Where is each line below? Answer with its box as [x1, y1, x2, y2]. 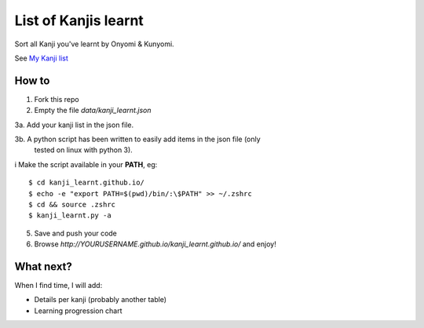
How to [14, 74, 50, 87]
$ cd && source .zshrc [28, 200, 116, 209]
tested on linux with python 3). [34, 145, 133, 155]
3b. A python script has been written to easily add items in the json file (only [14, 134, 261, 144]
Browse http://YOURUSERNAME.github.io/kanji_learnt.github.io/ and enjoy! [34, 239, 276, 249]
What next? [14, 260, 72, 273]
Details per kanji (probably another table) [34, 295, 167, 304]
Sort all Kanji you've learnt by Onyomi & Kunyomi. [14, 39, 174, 49]
